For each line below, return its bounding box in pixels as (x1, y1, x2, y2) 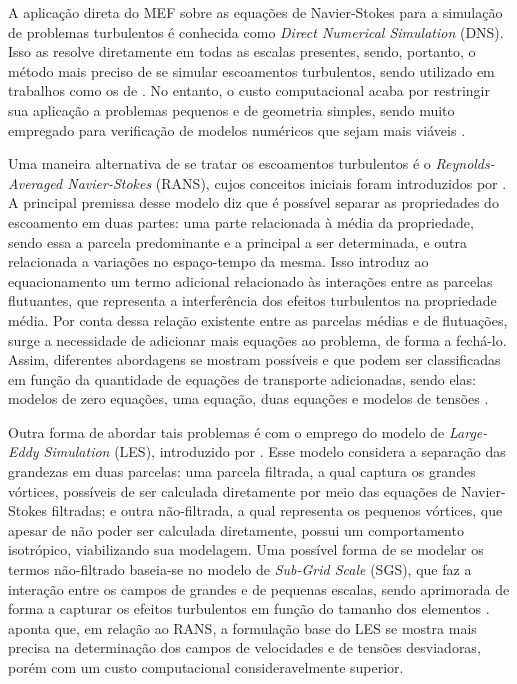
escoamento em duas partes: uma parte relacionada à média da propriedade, (8, 211, 474, 232)
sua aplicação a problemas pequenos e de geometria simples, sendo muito (8, 99, 455, 120)
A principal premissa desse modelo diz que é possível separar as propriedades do (8, 192, 499, 213)
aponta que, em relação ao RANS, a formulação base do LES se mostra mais (8, 617, 477, 638)
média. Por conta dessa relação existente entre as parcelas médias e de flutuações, (8, 309, 508, 330)
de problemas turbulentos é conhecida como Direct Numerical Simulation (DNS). (8, 21, 504, 42)
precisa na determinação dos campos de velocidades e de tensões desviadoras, (8, 637, 481, 658)
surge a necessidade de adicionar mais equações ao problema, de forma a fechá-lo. (8, 329, 507, 350)
